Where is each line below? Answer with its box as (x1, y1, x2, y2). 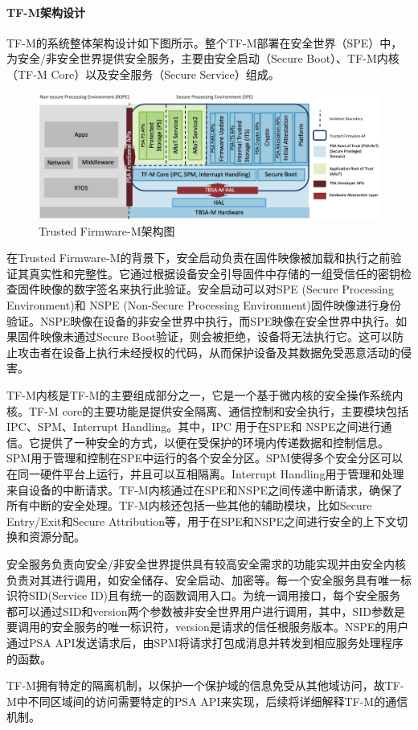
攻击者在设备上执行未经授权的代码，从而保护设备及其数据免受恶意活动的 (17, 343, 400, 360)
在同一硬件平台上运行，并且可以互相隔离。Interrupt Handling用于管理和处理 (6, 465, 404, 482)
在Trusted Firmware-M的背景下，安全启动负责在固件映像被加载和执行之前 (6, 249, 391, 266)
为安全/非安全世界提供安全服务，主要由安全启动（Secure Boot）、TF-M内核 (6, 50, 400, 67)
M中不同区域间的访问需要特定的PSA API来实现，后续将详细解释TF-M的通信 (6, 692, 408, 709)
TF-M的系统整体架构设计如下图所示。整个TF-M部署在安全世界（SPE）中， (6, 34, 403, 51)
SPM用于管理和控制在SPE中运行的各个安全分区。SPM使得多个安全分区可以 (6, 449, 404, 466)
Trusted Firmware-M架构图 (39, 222, 175, 239)
